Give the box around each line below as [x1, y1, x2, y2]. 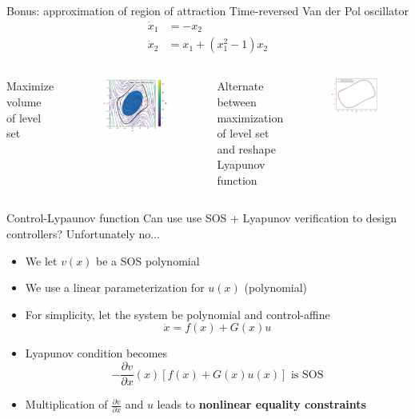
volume [6, 93, 42, 110]
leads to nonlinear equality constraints [157, 396, 366, 413]
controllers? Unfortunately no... [6, 225, 160, 242]
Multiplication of [25, 396, 108, 413]
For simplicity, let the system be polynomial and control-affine [25, 305, 330, 322]
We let [25, 252, 58, 269]
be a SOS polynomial [96, 252, 200, 269]
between [217, 93, 257, 110]
